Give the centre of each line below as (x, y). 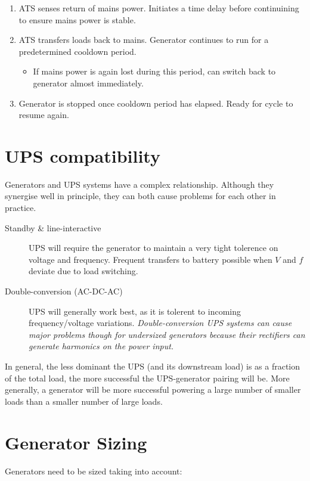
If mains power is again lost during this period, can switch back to (154, 71)
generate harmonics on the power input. (101, 346)
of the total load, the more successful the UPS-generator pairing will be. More (147, 378)
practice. (21, 208)
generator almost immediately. (88, 83)
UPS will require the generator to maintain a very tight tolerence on (154, 248)
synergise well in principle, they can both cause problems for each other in (140, 196)
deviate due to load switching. (83, 271)
